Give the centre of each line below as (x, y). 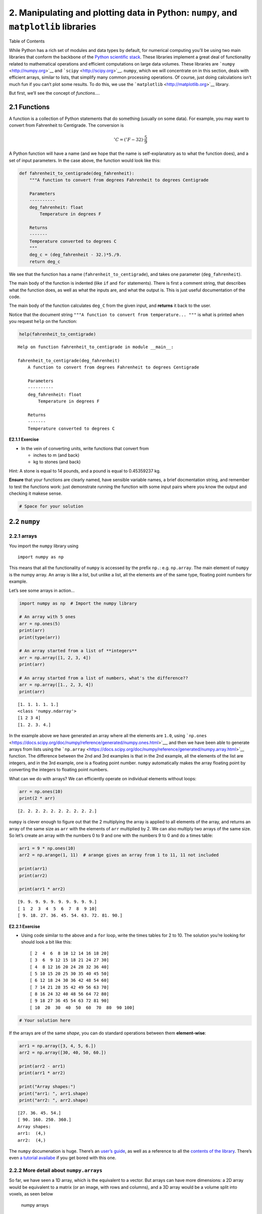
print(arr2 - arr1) (42, 1066)
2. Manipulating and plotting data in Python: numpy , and (123, 13)
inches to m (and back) (56, 455)
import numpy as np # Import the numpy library (78, 603)
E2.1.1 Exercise (24, 439)
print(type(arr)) (40, 637)
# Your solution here (45, 1020)
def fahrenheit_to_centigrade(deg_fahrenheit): (77, 173)
